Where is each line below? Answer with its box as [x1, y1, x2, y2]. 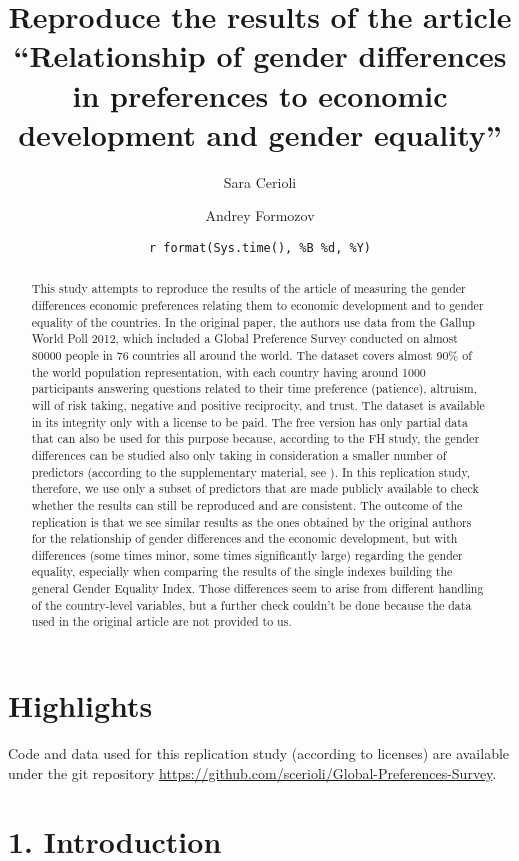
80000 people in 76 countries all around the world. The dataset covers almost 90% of [31, 346, 472, 363]
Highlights [8, 685, 153, 726]
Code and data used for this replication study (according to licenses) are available [8, 743, 510, 764]
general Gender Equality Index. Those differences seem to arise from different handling [31, 580, 484, 597]
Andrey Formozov [205, 205, 315, 226]
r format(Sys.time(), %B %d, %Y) [149, 240, 371, 255]
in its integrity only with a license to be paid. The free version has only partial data [31, 413, 468, 430]
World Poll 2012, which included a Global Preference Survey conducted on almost [31, 330, 458, 347]
